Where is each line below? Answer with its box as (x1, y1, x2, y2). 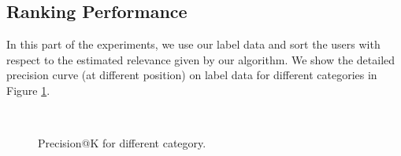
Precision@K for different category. (38, 135, 206, 151)
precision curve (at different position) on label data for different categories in (6, 67, 377, 83)
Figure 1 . (6, 82, 50, 98)
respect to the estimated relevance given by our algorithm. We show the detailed (6, 51, 395, 67)
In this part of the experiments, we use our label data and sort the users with (6, 36, 381, 53)
